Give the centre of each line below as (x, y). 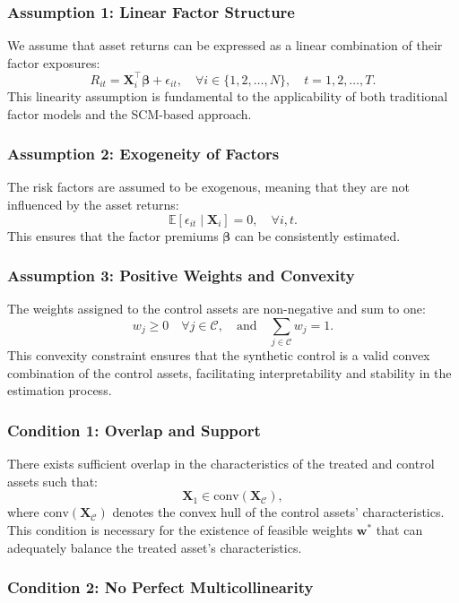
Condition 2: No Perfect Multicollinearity (160, 587)
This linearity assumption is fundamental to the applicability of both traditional (228, 95)
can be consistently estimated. (318, 235)
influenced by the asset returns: (93, 204)
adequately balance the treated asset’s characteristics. (155, 547)
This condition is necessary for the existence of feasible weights (180, 530)
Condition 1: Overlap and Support (134, 430)
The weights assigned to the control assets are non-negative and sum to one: (217, 309)
